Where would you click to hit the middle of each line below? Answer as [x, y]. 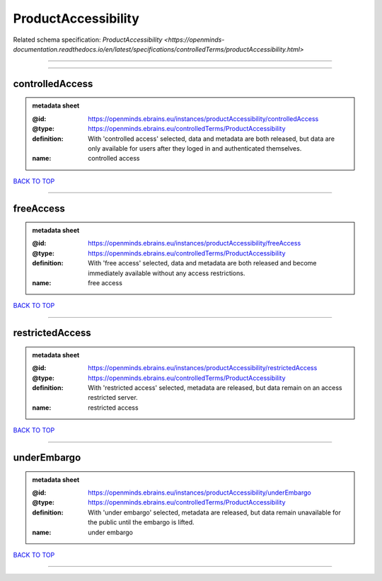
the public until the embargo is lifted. [141, 522]
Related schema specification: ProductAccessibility [88, 40]
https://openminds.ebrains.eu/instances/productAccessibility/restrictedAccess [203, 368]
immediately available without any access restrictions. [167, 273]
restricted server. [113, 398]
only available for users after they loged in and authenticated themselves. [195, 148]
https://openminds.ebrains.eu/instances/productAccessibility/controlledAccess [203, 119]
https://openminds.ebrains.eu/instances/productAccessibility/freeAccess [195, 243]
